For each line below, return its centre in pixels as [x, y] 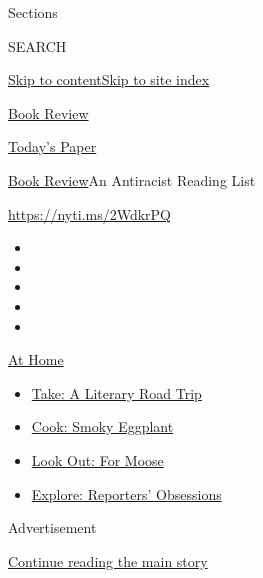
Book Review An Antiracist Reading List [132, 179]
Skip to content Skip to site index [109, 79]
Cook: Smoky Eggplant [102, 426]
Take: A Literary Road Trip [116, 392]
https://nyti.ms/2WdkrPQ [89, 213]
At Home [36, 359]
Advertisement [52, 527]
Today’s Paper [52, 146]
